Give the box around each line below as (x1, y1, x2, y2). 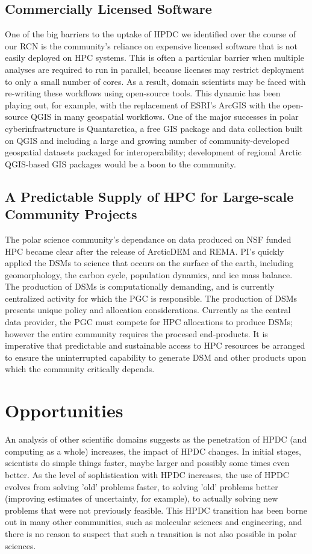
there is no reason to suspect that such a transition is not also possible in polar (5, 527, 297, 540)
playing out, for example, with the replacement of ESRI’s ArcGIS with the (5, 98, 280, 111)
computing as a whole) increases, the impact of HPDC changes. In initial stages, (5, 444, 302, 457)
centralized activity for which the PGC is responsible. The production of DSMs (5, 291, 298, 304)
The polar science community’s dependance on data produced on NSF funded (5, 232, 292, 245)
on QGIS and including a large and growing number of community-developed (5, 134, 290, 146)
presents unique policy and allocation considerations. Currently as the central (5, 303, 291, 316)
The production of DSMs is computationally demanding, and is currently (5, 280, 275, 293)
